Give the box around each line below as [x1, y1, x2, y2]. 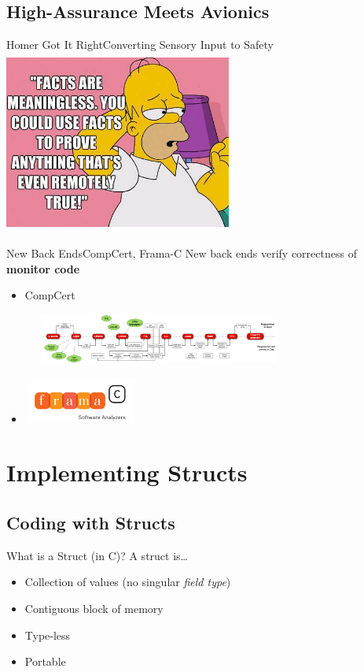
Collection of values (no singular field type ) [24, 574, 231, 590]
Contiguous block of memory [24, 600, 164, 616]
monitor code [6, 260, 80, 277]
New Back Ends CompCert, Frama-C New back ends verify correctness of [6, 245, 357, 262]
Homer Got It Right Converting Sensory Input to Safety [6, 36, 274, 53]
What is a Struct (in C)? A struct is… [6, 547, 188, 563]
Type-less [24, 626, 71, 643]
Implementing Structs [6, 456, 248, 488]
